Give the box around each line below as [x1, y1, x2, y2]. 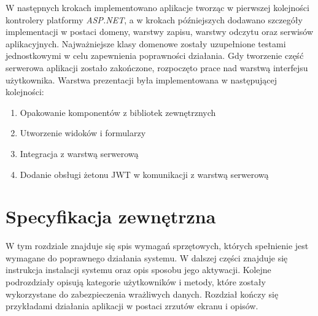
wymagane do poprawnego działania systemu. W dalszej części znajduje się [6, 251, 288, 264]
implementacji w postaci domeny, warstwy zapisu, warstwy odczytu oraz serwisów [6, 25, 314, 38]
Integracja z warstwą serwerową [20, 147, 139, 160]
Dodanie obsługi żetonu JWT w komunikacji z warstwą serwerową [20, 168, 269, 180]
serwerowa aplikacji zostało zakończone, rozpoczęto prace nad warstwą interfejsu [6, 61, 308, 74]
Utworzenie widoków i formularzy [20, 126, 146, 139]
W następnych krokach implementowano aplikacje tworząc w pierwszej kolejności [6, 1, 309, 13]
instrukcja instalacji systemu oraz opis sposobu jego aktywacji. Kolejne [6, 263, 271, 276]
